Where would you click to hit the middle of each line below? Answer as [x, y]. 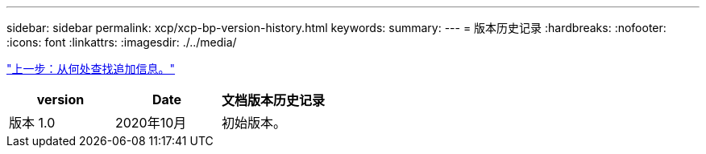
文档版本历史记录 [274, 100]
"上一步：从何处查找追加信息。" [91, 69]
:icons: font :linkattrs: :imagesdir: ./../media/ [122, 42]
